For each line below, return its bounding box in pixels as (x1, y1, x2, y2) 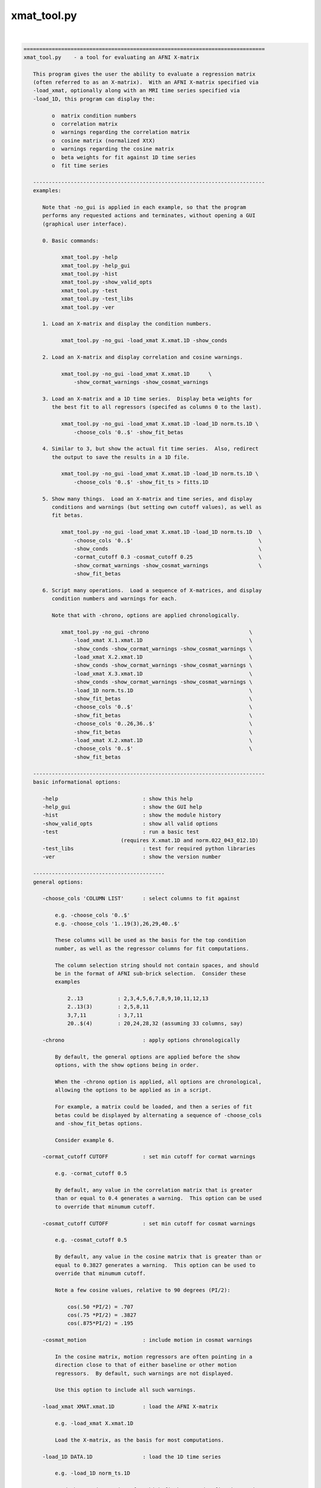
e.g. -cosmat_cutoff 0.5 (54, 1237, 127, 1243)
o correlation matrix (51, 121, 118, 127)
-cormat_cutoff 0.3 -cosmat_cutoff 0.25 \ (73, 554, 262, 561)
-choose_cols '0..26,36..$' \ (73, 720, 253, 727)
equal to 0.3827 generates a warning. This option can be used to (54, 1262, 256, 1268)
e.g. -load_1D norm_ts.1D (54, 1470, 131, 1477)
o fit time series (51, 162, 109, 169)
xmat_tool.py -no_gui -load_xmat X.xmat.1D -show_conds (61, 337, 228, 344)
